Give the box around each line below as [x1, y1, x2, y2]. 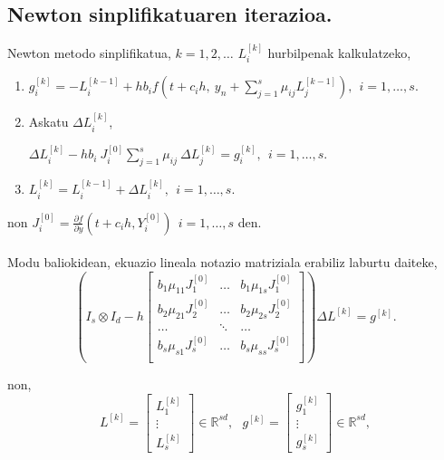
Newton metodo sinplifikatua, [7, 43, 171, 62]
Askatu [28, 112, 69, 131]
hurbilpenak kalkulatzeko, [267, 43, 411, 62]
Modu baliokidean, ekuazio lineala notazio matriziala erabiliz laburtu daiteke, [7, 253, 438, 272]
